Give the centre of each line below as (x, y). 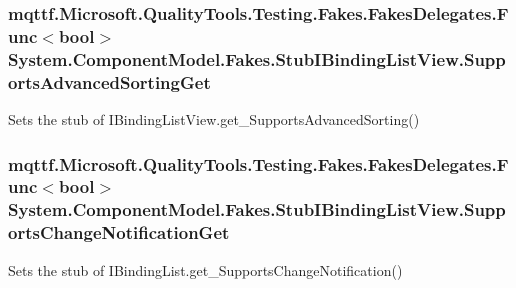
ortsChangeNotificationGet (119, 232)
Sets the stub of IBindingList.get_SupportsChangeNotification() (205, 269)
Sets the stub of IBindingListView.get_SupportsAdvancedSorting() (214, 118)
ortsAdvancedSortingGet (109, 81)
